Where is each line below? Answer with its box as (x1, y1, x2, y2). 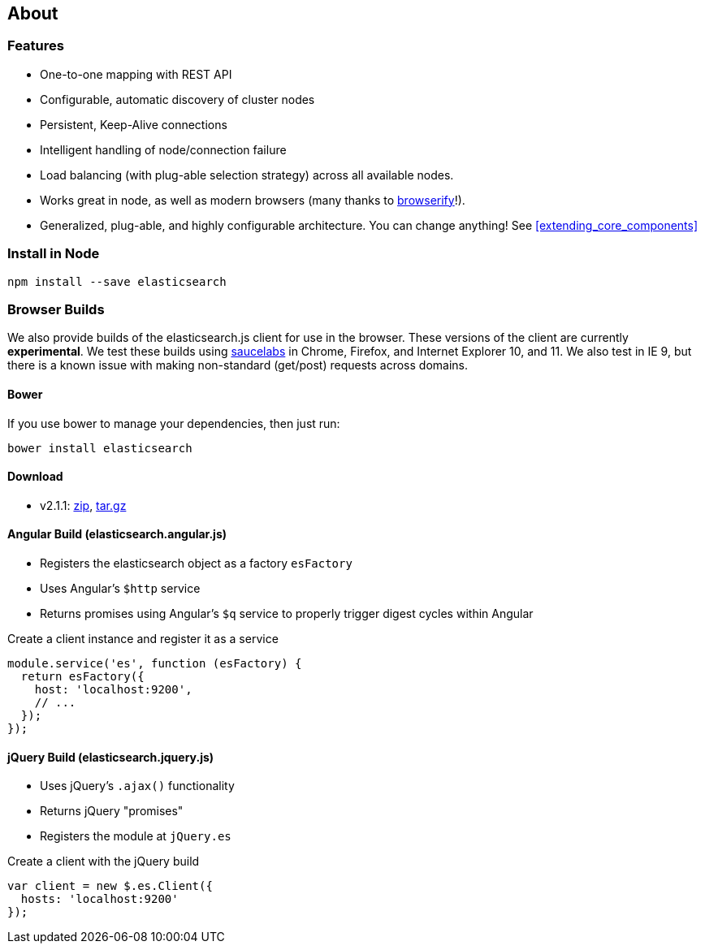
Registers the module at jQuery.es (40, 829, 231, 844)
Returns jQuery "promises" (40, 804, 184, 818)
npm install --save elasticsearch (7, 274, 227, 288)
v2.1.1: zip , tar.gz (40, 498, 127, 512)
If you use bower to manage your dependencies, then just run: (7, 416, 340, 430)
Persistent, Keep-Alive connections (40, 117, 227, 132)
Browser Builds (7, 300, 105, 317)
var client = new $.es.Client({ (7, 879, 213, 893)
